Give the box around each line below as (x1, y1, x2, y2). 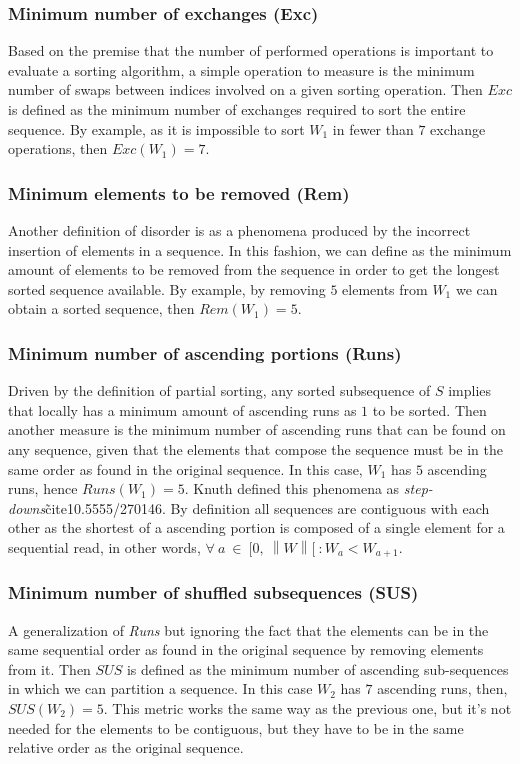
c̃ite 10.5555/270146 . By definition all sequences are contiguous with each (45, 497, 490, 518)
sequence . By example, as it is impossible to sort (8, 118, 305, 139)
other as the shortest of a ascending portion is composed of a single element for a (8, 517, 505, 538)
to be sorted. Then (372, 399, 487, 420)
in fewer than (332, 118, 414, 139)
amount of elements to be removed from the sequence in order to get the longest (8, 259, 500, 280)
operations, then (8, 138, 108, 159)
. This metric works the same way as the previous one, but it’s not (103, 697, 512, 718)
